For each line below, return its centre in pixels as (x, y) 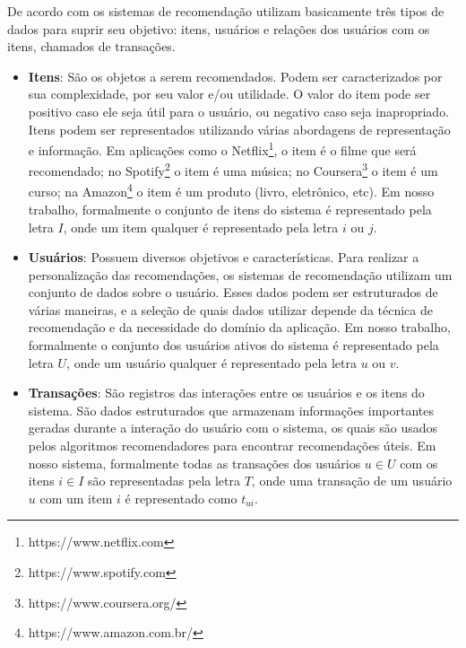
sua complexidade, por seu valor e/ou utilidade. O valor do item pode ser (229, 94)
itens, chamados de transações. (91, 46)
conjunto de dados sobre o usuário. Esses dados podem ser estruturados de (233, 292)
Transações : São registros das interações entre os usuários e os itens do (226, 393)
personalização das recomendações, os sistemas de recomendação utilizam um (240, 274)
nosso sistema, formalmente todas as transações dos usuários (194, 463)
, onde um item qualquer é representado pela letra (201, 227)
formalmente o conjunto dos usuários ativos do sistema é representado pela (233, 345)
